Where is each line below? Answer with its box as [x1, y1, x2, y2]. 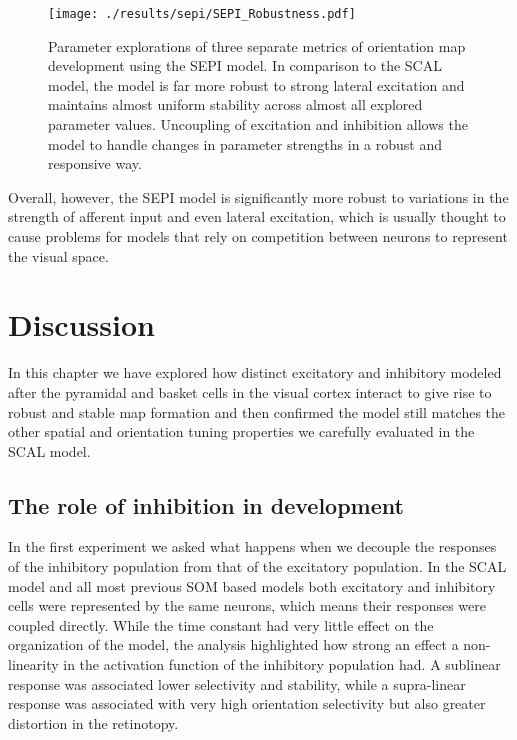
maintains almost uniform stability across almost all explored [48, 94, 423, 115]
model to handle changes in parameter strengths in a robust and [48, 133, 443, 154]
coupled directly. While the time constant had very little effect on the [8, 614, 434, 635]
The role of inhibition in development [8, 489, 404, 520]
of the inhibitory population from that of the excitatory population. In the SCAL [8, 556, 507, 577]
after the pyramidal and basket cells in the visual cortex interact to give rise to [8, 381, 492, 402]
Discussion [8, 304, 155, 345]
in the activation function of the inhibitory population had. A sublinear [63, 654, 501, 675]
